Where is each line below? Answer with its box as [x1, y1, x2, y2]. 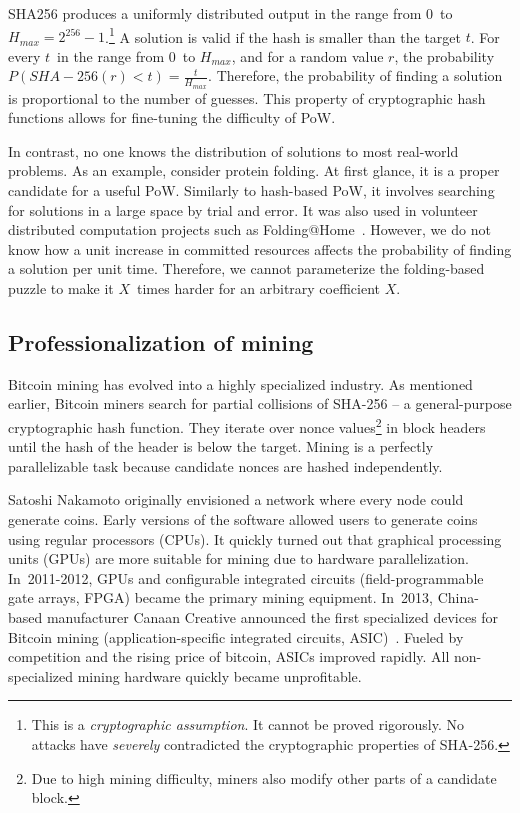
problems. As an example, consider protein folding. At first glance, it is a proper [8, 160, 500, 181]
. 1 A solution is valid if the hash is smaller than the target [105, 23, 462, 47]
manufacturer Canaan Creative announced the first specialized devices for [46, 607, 499, 627]
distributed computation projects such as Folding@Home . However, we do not [8, 219, 491, 240]
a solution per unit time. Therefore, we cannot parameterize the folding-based [8, 258, 485, 279]
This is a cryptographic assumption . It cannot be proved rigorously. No [31, 714, 464, 735]
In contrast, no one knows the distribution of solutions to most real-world [8, 140, 459, 161]
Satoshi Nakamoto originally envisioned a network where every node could [8, 489, 464, 510]
